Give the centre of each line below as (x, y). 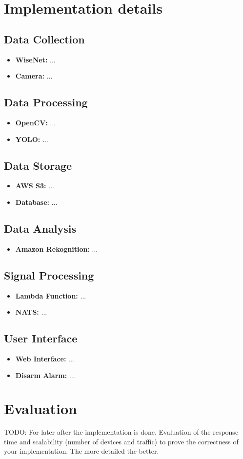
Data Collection (44, 39)
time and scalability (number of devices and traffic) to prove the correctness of (121, 441)
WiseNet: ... (35, 59)
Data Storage (38, 165)
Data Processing (46, 102)
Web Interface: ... (45, 358)
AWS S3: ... (35, 186)
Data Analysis (40, 228)
